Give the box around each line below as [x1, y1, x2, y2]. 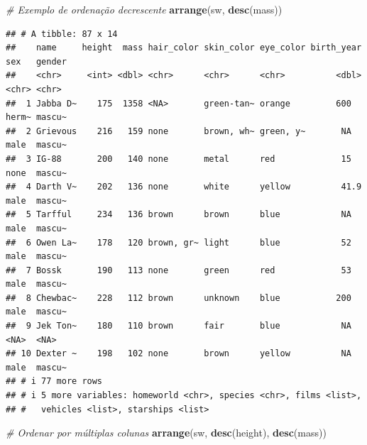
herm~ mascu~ [6, 112, 67, 123]
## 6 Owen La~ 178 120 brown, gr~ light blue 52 [6, 237, 351, 248]
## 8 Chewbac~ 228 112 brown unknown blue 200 [6, 292, 351, 303]
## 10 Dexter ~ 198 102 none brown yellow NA [6, 348, 351, 359]
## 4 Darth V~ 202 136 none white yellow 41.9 [6, 182, 362, 192]
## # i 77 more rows [6, 376, 103, 387]
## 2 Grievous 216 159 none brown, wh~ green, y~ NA [6, 126, 351, 136]
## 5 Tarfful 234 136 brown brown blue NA [6, 209, 351, 220]
